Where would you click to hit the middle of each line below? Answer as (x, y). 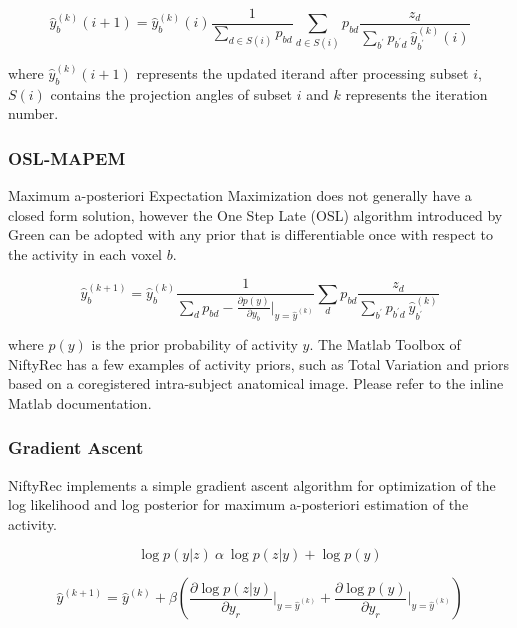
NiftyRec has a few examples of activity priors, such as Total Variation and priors (258, 363)
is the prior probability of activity (194, 343)
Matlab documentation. (80, 402)
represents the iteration (416, 93)
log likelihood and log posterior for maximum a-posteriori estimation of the (238, 504)
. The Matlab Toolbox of (385, 343)
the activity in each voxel (85, 253)
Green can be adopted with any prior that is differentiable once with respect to (251, 234)
